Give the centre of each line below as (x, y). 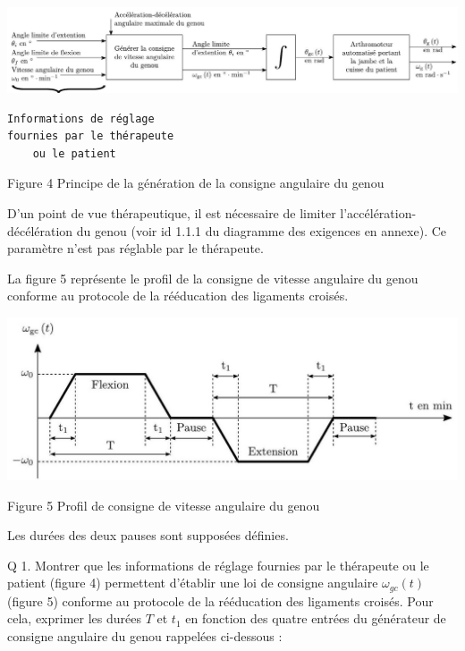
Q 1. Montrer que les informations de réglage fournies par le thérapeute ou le (218, 565)
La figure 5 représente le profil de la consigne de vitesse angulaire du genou (213, 278)
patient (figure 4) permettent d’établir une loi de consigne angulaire (193, 583)
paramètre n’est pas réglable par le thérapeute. (135, 248)
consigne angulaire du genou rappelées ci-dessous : (145, 636)
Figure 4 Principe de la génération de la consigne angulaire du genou (196, 183)
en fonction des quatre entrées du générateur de (316, 618)
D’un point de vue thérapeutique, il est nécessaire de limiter (172, 212)
